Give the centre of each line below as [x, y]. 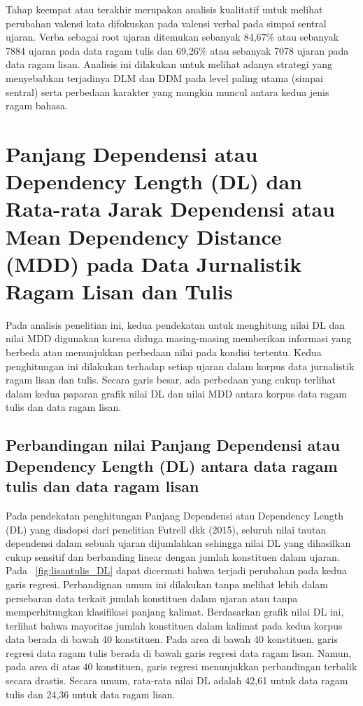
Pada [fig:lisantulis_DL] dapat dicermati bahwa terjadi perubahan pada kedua [176, 570]
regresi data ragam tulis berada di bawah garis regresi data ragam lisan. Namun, [179, 652]
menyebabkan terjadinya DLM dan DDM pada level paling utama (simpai [164, 77]
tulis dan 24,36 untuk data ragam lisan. [91, 694]
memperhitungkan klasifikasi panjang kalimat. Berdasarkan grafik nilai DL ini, [175, 612]
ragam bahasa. [37, 106]
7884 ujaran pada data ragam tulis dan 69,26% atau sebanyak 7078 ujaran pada [177, 50]
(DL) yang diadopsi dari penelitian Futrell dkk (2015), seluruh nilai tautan [166, 529]
